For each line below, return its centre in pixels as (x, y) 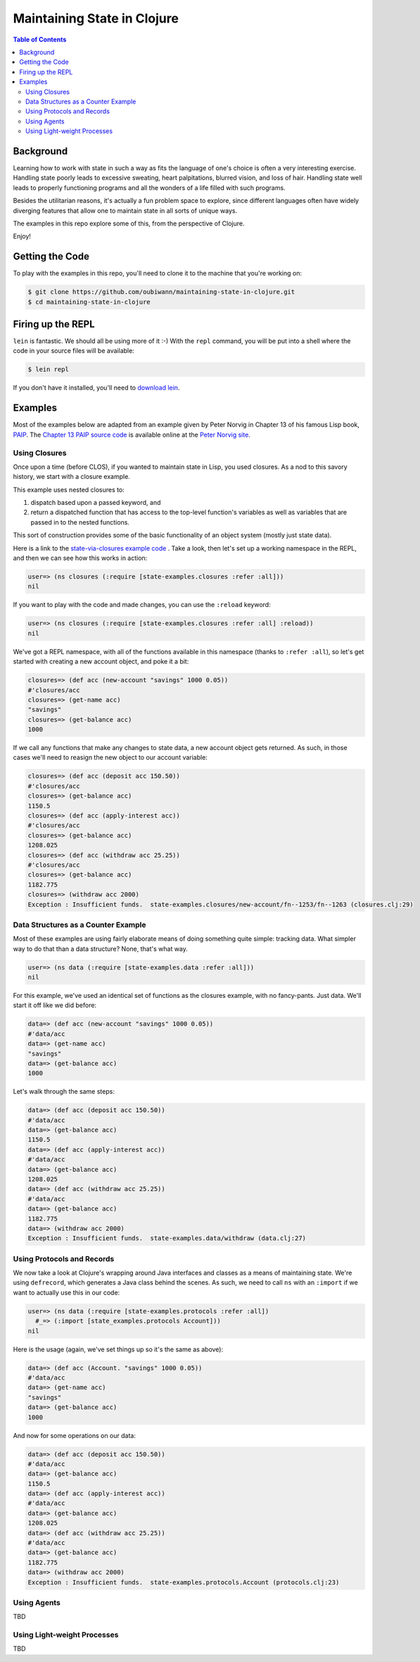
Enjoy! (22, 237)
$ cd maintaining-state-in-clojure (89, 302)
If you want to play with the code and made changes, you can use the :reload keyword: (142, 605)
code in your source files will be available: (74, 351)
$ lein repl (49, 369)
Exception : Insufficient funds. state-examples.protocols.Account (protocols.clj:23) (184, 1582)
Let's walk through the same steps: (64, 1092)
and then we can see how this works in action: (80, 558)
